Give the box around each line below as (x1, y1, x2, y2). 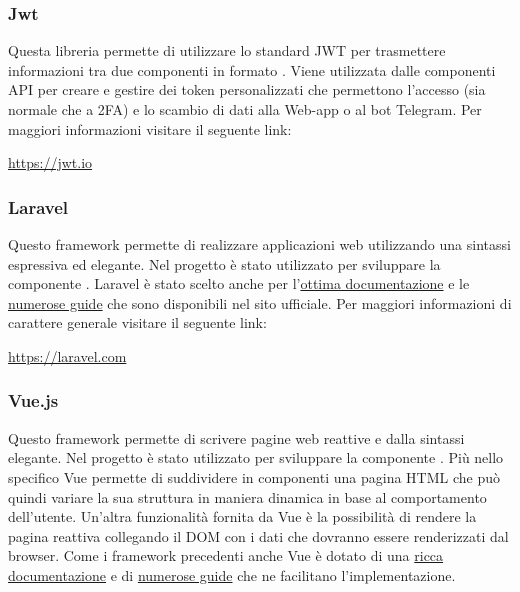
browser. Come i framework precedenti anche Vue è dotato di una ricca (8, 545, 444, 566)
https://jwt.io (8, 152, 93, 173)
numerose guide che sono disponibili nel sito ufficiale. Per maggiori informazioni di (8, 292, 512, 313)
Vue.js (8, 388, 59, 413)
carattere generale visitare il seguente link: (8, 312, 267, 333)
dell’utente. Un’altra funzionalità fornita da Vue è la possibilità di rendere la (8, 506, 477, 527)
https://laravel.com (8, 345, 127, 366)
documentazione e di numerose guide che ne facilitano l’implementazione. (8, 564, 456, 585)
